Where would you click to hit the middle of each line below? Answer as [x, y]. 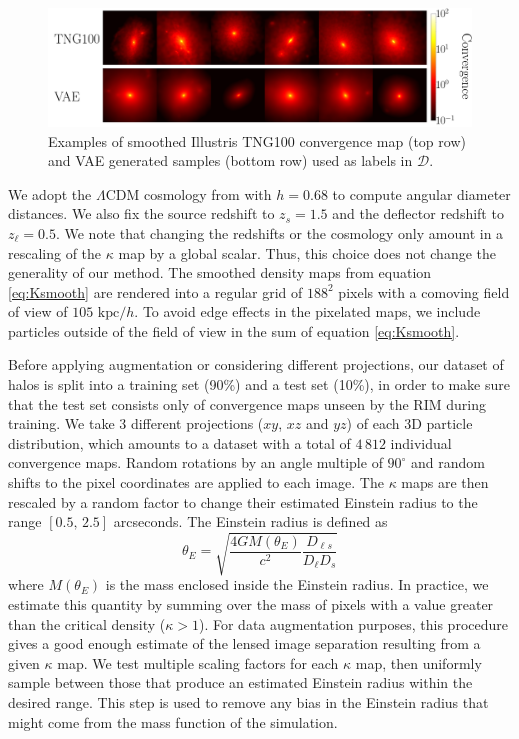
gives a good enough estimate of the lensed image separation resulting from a [244, 643]
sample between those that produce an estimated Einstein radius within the [240, 682]
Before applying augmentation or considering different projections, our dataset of [256, 364]
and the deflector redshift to [418, 213]
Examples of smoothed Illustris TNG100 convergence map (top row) [257, 140]
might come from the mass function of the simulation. [173, 721]
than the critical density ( [87, 623]
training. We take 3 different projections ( [136, 423]
